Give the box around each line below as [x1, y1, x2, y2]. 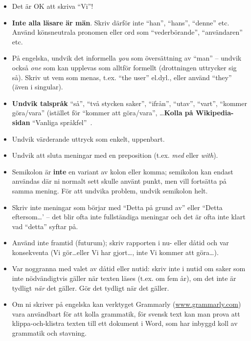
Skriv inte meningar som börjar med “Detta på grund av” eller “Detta [12, 202, 223, 212]
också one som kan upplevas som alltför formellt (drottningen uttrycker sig [12, 62, 237, 72]
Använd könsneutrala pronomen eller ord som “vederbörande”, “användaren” [12, 27, 243, 37]
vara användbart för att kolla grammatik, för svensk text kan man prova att [12, 308, 240, 319]
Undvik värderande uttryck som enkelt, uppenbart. [12, 133, 165, 144]
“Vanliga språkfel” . [32, 117, 92, 127]
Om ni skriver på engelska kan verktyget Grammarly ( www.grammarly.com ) [12, 299, 241, 309]
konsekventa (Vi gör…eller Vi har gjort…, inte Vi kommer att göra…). [12, 247, 219, 257]
